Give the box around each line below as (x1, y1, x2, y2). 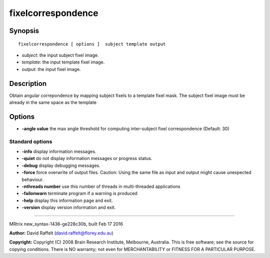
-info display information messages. (21, 148, 96, 154)
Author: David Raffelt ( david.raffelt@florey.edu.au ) (9, 230, 113, 236)
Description (9, 79, 47, 87)
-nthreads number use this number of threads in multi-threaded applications (21, 183, 180, 189)
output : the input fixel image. (21, 66, 81, 72)
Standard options (9, 138, 52, 145)
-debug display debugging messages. (21, 162, 101, 168)
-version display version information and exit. (21, 204, 116, 210)
